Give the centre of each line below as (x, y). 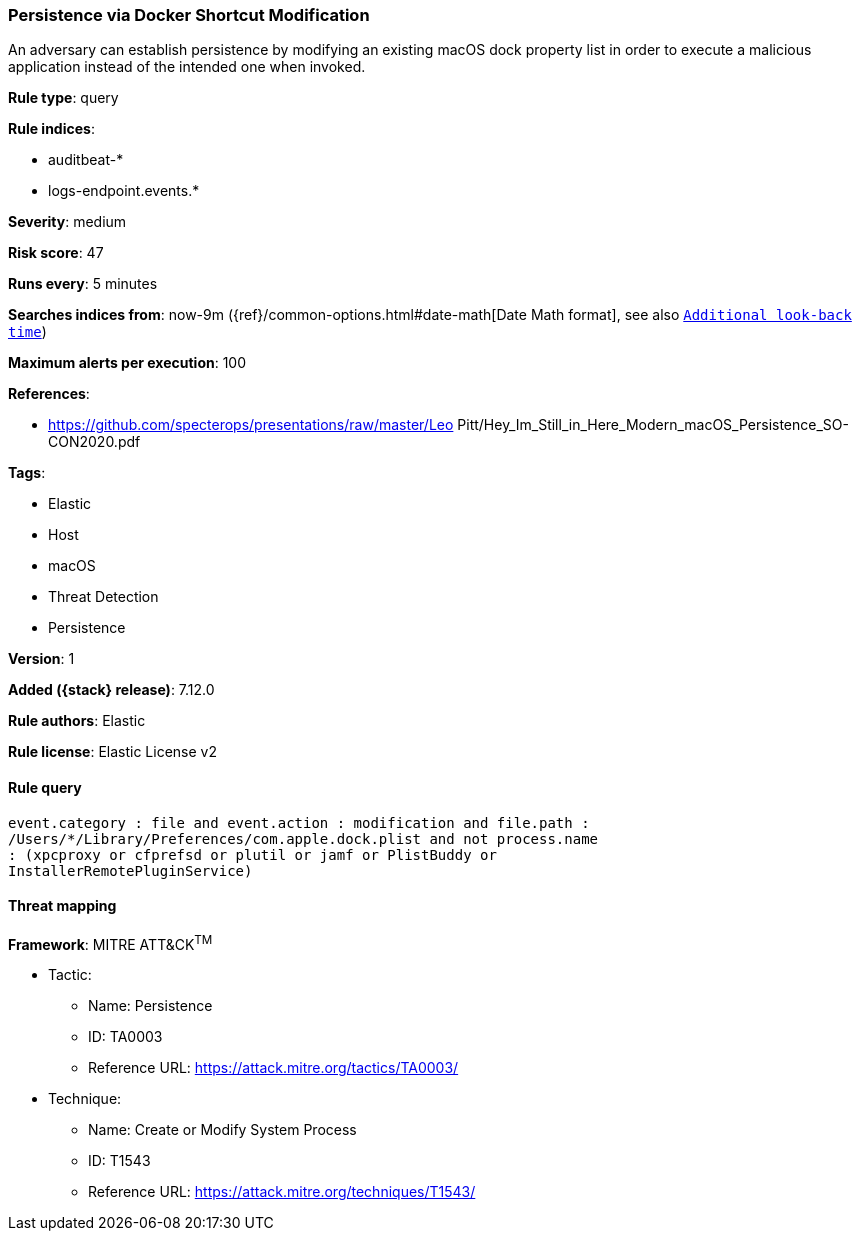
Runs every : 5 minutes (83, 284)
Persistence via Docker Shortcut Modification (189, 15)
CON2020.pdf (94, 442)
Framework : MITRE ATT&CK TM (110, 942)
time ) (27, 332)
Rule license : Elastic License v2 (112, 752)
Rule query (45, 787)
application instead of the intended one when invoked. (187, 67)
